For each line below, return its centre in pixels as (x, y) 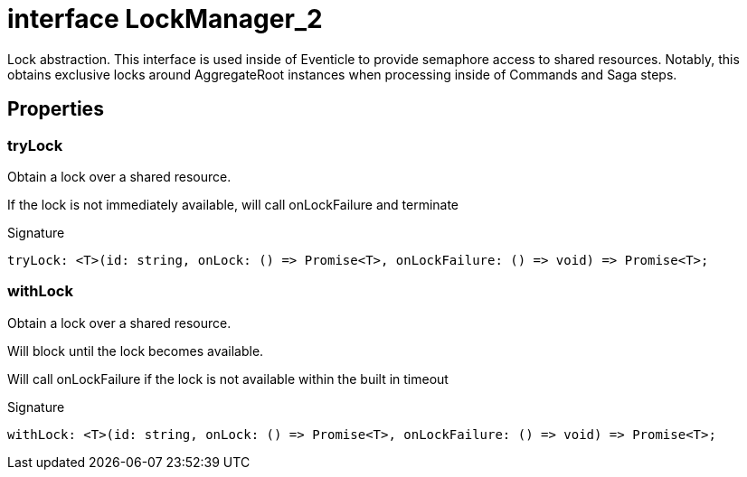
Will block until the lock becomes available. (136, 351)
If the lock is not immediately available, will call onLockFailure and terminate (233, 204)
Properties (56, 109)
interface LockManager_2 (165, 19)
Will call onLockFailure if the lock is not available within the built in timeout (228, 379)
